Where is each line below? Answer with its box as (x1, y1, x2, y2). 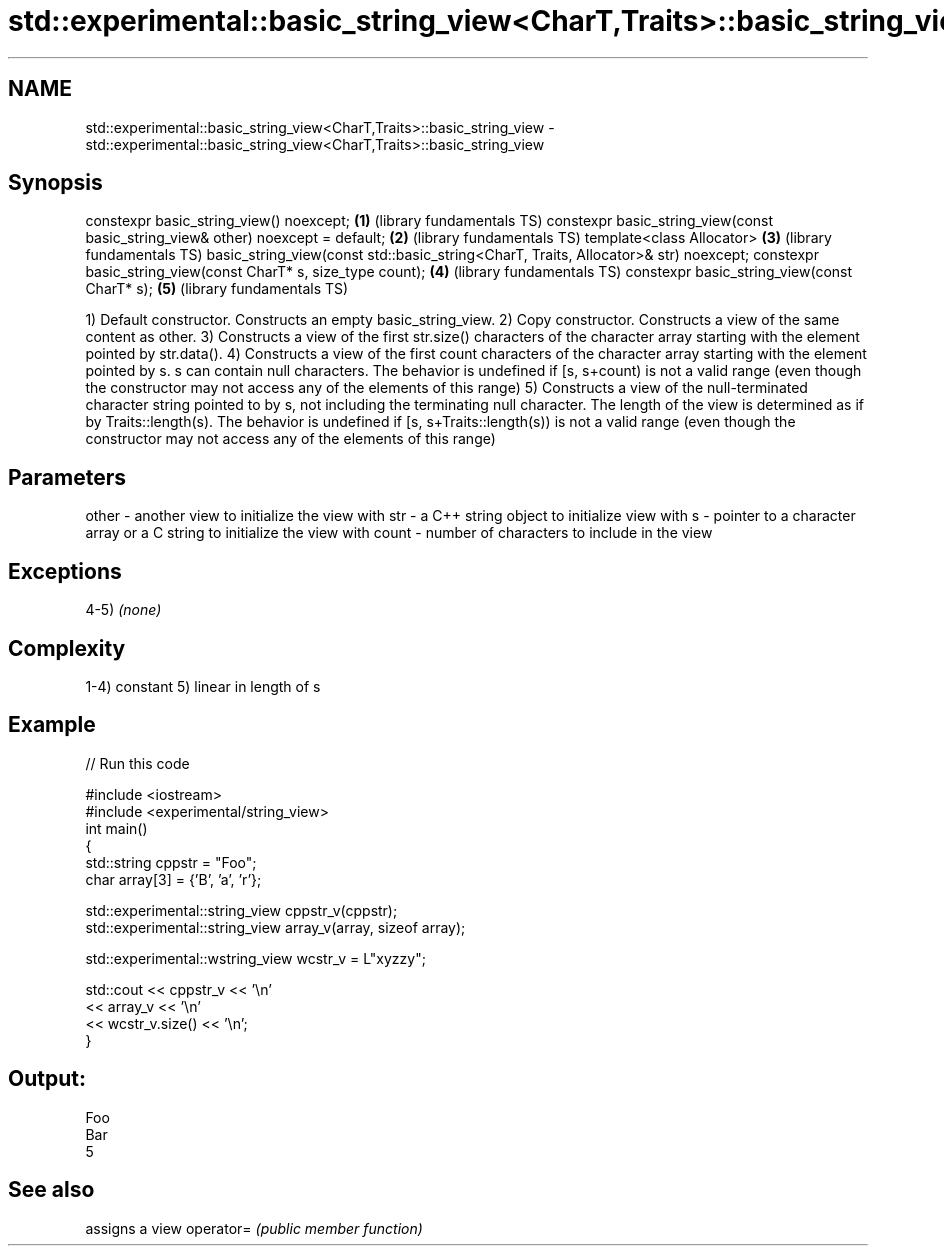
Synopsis (8, 170, 103, 196)
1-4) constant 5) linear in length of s (85, 677, 321, 695)
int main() (85, 819, 148, 837)
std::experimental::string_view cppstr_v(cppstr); (85, 901, 398, 919)
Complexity (8, 635, 126, 661)
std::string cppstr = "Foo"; (85, 853, 257, 871)
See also (8, 1177, 95, 1203)
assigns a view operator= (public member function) (85, 1219, 423, 1237)
